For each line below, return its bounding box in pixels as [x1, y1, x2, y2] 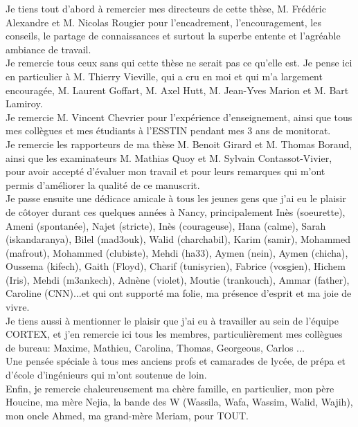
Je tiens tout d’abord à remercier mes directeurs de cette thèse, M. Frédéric [6, 1, 326, 15]
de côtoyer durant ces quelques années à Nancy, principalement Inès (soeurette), [6, 204, 346, 219]
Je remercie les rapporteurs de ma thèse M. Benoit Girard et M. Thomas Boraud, [6, 136, 352, 151]
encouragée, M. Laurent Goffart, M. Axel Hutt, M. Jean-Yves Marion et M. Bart [6, 82, 349, 97]
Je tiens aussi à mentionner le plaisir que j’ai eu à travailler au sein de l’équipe [6, 313, 339, 327]
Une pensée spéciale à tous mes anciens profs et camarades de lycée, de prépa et [6, 354, 346, 368]
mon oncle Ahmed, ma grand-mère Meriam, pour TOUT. [6, 408, 249, 422]
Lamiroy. [6, 96, 43, 111]
